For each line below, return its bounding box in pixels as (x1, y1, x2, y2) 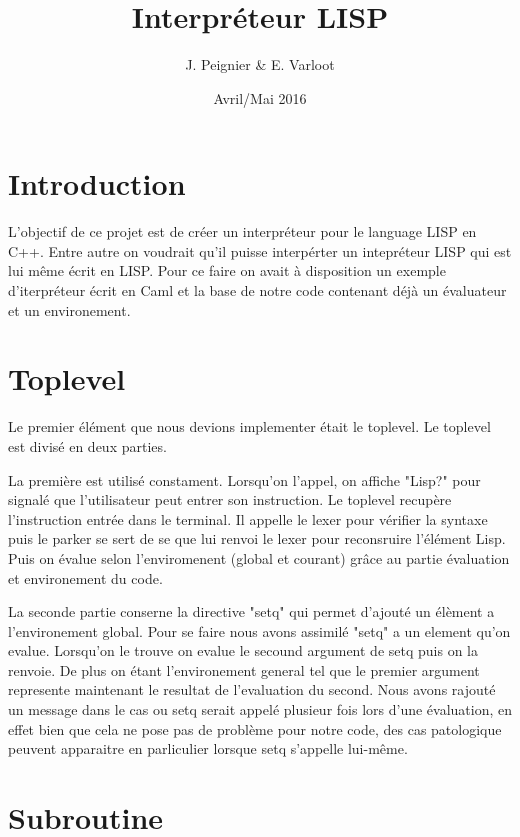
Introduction (8, 163, 186, 204)
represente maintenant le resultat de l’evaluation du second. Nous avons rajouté (8, 679, 496, 700)
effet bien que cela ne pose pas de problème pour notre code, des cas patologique (8, 718, 502, 739)
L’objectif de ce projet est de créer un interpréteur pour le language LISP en (8, 221, 477, 242)
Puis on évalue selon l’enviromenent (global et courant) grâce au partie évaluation (8, 547, 510, 568)
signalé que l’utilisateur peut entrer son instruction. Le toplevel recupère (8, 489, 452, 510)
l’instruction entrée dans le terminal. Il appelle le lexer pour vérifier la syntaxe (8, 508, 488, 529)
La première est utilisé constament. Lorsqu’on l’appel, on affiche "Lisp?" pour (8, 469, 481, 490)
